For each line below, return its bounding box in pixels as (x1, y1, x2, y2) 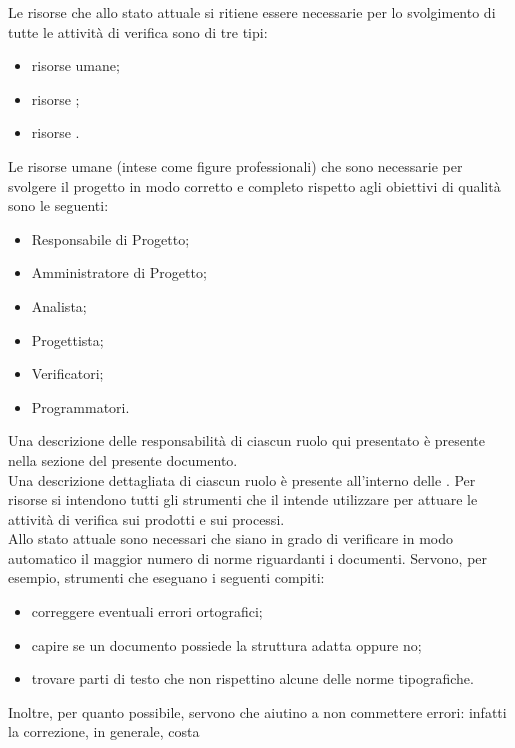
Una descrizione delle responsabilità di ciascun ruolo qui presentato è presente (8, 430, 486, 451)
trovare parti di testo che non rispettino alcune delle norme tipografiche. (31, 668, 474, 689)
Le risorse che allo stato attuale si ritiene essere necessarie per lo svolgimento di (8, 2, 496, 22)
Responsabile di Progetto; (31, 228, 190, 249)
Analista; (31, 295, 87, 316)
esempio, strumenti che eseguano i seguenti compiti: (8, 567, 325, 588)
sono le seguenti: (8, 195, 109, 216)
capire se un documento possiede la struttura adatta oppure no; (31, 634, 422, 655)
